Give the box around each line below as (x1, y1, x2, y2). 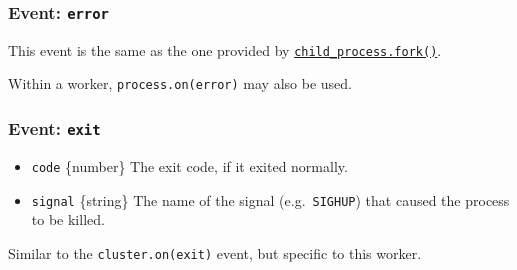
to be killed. (31, 209, 105, 230)
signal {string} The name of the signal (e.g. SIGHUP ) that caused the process (31, 189, 510, 210)
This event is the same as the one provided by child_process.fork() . (8, 39, 442, 60)
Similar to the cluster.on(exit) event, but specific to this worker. (8, 242, 422, 263)
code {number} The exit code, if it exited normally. (31, 155, 348, 176)
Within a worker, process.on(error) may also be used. (8, 73, 352, 94)
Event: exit (8, 116, 101, 141)
